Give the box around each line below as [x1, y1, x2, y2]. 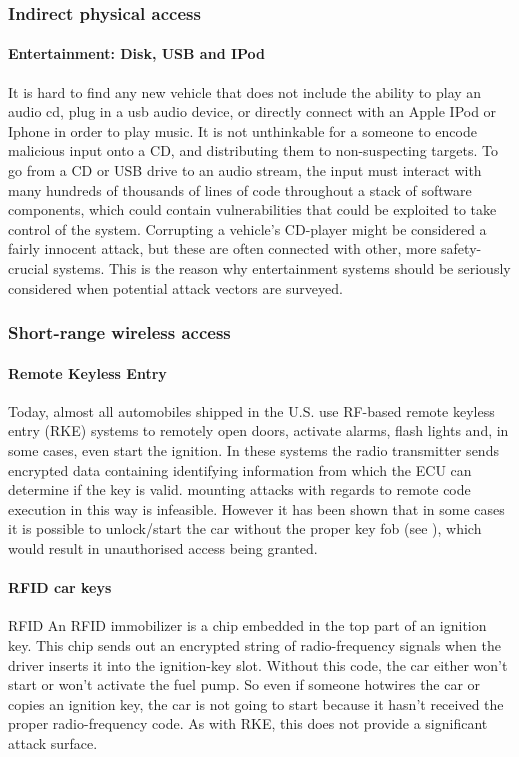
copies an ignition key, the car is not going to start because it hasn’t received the [8, 693, 504, 714]
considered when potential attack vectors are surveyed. [8, 277, 343, 298]
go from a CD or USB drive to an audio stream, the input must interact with [8, 160, 482, 181]
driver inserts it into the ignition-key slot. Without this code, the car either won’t [8, 654, 508, 675]
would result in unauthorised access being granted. [8, 537, 318, 558]
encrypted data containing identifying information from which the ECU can [8, 459, 472, 480]
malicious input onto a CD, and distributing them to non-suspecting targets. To [8, 140, 498, 161]
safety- [441, 238, 482, 259]
